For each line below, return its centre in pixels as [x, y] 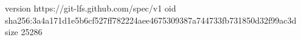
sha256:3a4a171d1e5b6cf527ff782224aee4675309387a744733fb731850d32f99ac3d [151, 20]
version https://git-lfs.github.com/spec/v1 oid [91, 8]
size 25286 [24, 32]
